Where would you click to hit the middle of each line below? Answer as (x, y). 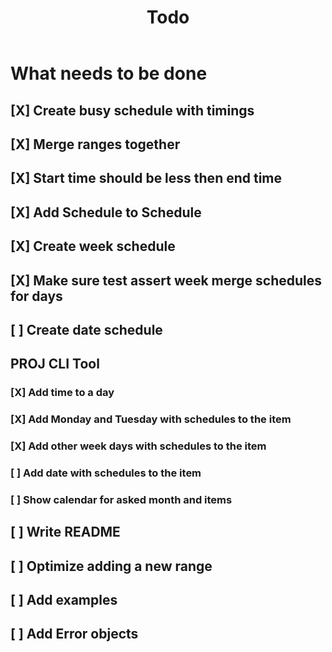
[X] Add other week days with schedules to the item (138, 446)
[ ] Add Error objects (74, 634)
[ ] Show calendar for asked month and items (121, 499)
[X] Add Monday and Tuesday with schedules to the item (151, 419)
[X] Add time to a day (62, 393)
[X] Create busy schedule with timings (132, 110)
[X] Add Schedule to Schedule (106, 212)
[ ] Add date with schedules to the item (106, 473)
